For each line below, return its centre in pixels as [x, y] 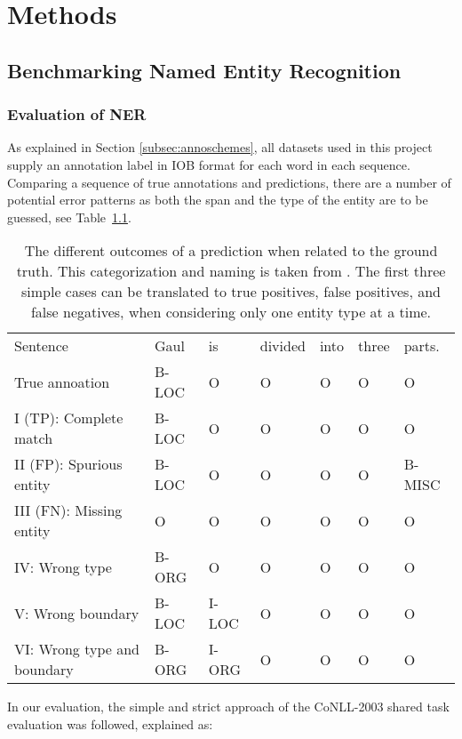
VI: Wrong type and [77, 649]
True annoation [62, 382]
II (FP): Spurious [68, 464]
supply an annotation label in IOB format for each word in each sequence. [209, 164]
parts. [422, 346]
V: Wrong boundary [77, 613]
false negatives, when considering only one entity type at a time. [231, 312]
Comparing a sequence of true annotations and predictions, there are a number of [229, 182]
